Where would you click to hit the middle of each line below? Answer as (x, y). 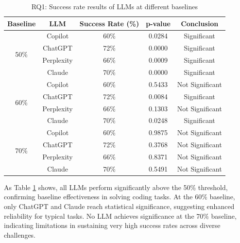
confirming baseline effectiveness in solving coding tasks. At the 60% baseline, (120, 197)
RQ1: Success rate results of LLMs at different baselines (114, 6)
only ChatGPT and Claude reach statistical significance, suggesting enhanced (119, 206)
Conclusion (200, 23)
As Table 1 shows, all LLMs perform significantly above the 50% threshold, (116, 187)
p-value (158, 23)
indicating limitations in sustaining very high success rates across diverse (112, 225)
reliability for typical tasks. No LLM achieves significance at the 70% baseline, (120, 216)
